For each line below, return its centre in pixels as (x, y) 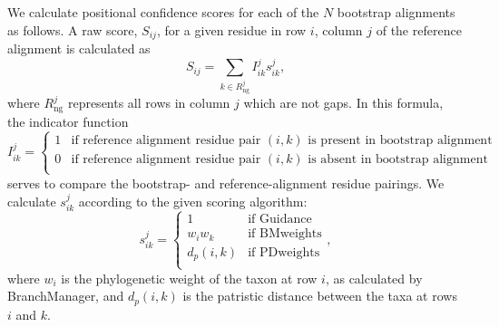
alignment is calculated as (79, 48)
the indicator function (68, 121)
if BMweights (285, 234)
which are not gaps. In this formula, (343, 103)
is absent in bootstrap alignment (398, 159)
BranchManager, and (66, 296)
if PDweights (284, 252)
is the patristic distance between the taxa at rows (320, 296)
